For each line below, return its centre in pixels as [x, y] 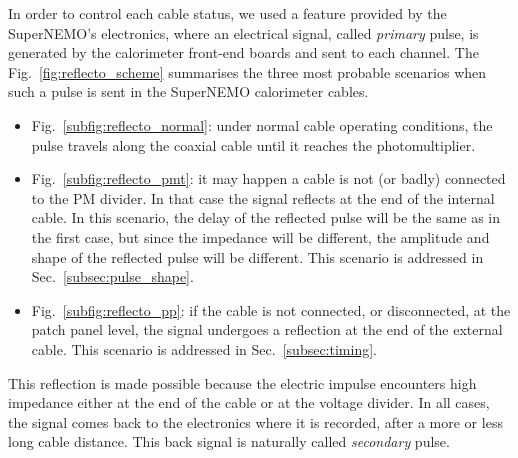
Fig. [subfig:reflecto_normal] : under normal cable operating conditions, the [262, 124]
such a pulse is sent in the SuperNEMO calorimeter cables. [188, 91]
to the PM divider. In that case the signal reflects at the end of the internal [263, 197]
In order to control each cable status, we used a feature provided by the [227, 13]
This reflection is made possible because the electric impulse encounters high [242, 382]
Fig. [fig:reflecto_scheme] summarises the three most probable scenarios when [247, 71]
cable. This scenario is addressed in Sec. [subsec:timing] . [204, 348]
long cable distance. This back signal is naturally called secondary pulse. [229, 441]
